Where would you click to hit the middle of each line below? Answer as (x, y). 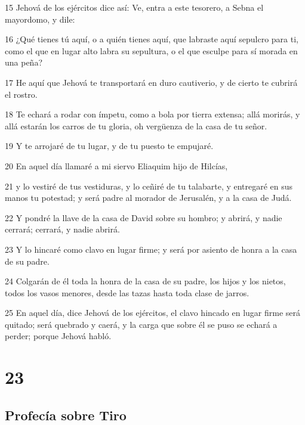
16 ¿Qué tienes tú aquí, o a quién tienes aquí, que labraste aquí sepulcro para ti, (152, 39)
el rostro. (21, 94)
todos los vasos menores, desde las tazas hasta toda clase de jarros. (127, 292)
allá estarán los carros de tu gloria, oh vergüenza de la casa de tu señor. (136, 125)
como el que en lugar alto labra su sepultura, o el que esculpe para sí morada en (151, 50)
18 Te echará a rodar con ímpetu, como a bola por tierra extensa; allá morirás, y (152, 114)
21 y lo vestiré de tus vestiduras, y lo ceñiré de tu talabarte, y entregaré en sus (149, 186)
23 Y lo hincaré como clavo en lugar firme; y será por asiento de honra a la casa (151, 249)
